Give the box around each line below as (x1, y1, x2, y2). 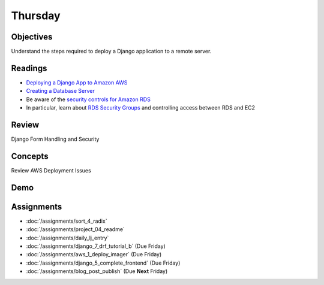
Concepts (11, 151, 49, 161)
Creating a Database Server (26, 87, 95, 95)
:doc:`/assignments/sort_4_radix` (26, 217, 107, 225)
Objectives (11, 32, 53, 42)
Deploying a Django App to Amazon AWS (26, 78, 128, 86)
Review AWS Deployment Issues (11, 166, 91, 174)
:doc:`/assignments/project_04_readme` (26, 226, 125, 233)
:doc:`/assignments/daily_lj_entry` (26, 234, 109, 241)
